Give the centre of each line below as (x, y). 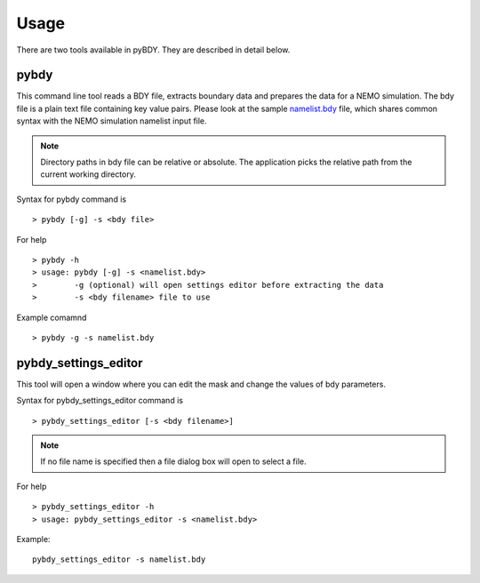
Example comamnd (52, 317)
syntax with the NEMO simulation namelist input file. (112, 121)
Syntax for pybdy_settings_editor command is (100, 401)
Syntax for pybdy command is (72, 199)
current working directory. (88, 174)
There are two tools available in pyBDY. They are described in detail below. (153, 50)
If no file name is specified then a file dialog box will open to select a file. (173, 461)
